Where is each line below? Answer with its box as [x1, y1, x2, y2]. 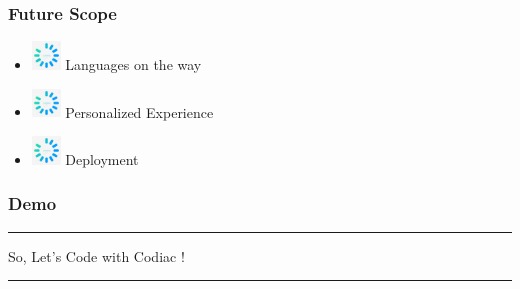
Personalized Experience [65, 101, 214, 122]
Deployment [65, 148, 139, 169]
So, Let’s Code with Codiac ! [8, 245, 185, 266]
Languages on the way [65, 54, 202, 75]
